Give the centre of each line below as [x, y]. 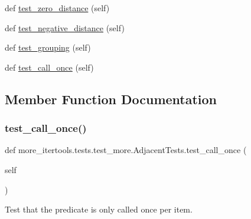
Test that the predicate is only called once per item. [99, 209]
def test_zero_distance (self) [57, 8]
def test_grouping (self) [48, 47]
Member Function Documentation [111, 99]
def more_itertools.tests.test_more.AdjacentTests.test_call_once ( [126, 150]
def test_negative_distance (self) [65, 27]
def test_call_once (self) [49, 67]
